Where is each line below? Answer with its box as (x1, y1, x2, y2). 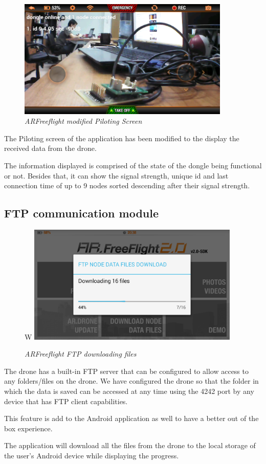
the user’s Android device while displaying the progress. (4, 450, 179, 460)
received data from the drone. (4, 143, 97, 153)
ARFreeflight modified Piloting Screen (25, 116, 142, 126)
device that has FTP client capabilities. (4, 395, 128, 406)
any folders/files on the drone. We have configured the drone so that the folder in (4, 375, 259, 386)
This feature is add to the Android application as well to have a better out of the (4, 413, 259, 424)
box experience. (4, 423, 53, 433)
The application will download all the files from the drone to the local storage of (4, 440, 256, 451)
